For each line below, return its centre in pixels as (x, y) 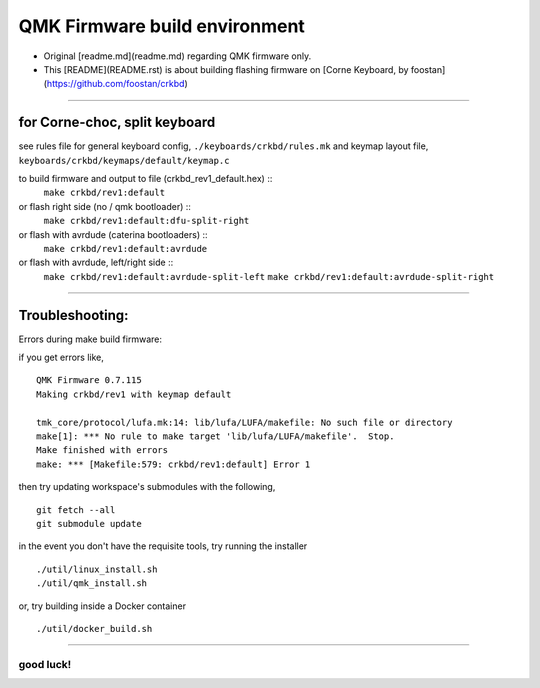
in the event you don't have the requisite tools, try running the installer (163, 546)
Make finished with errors (102, 450)
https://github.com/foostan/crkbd (115, 84)
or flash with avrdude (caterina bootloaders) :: (113, 234)
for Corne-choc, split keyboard (117, 122)
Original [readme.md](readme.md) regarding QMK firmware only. (177, 56)
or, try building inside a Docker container (102, 606)
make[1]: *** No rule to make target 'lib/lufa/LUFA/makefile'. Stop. (215, 436)
